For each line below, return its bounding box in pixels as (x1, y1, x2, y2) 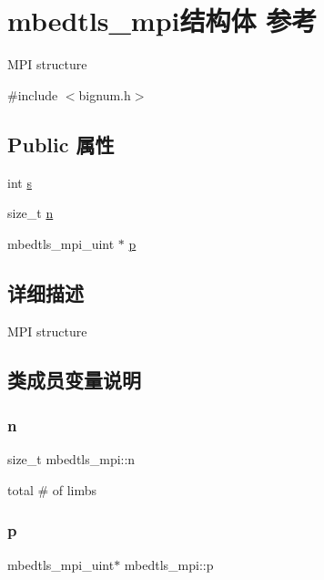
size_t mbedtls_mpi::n (7, 450, 136, 469)
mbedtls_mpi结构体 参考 (7, 2, 318, 39)
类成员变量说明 (7, 366, 141, 394)
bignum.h (78, 85, 131, 104)
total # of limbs (7, 480, 97, 499)
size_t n (7, 203, 54, 223)
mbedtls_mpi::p (124, 554, 214, 574)
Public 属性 (7, 129, 115, 158)
